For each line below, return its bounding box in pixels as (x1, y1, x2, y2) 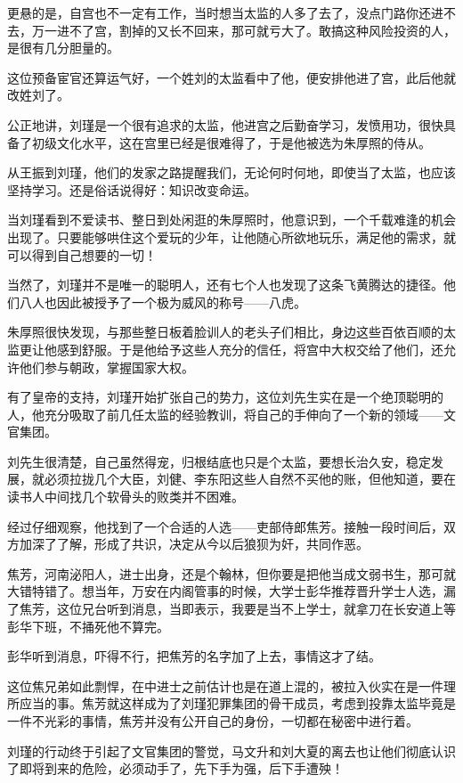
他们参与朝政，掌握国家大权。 (19, 357, 194, 376)
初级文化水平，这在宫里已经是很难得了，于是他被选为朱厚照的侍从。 (31, 133, 431, 151)
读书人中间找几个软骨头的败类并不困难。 (7, 487, 244, 506)
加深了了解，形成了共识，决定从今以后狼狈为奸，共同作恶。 (19, 534, 369, 553)
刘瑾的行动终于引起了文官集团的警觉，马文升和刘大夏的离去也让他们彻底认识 (7, 741, 456, 760)
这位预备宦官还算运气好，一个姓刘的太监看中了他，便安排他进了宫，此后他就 (7, 68, 456, 86)
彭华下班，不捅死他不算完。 (7, 616, 169, 635)
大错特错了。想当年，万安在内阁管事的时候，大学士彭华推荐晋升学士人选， (7, 582, 443, 600)
